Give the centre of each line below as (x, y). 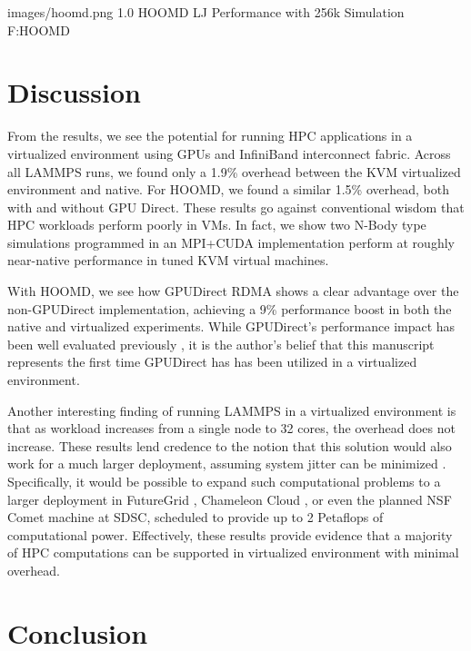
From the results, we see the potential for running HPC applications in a (210, 136)
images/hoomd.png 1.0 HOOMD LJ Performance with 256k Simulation (206, 12)
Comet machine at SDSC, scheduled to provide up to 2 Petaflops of (195, 517)
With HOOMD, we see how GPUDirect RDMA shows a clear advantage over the (233, 291)
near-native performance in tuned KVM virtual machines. (168, 260)
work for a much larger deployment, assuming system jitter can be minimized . (227, 464)
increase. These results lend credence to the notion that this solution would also (230, 445)
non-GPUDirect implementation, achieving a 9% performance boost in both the (230, 308)
